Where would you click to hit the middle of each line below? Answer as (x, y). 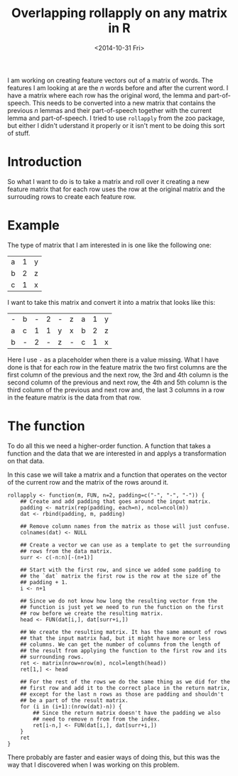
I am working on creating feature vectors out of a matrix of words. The (110, 80)
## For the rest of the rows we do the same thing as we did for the (125, 681)
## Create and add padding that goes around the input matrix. (116, 501)
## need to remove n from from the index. (97, 719)
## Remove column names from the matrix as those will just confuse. (125, 526)
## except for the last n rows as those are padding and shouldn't (122, 694)
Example (33, 226)
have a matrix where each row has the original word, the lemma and (107, 95)
